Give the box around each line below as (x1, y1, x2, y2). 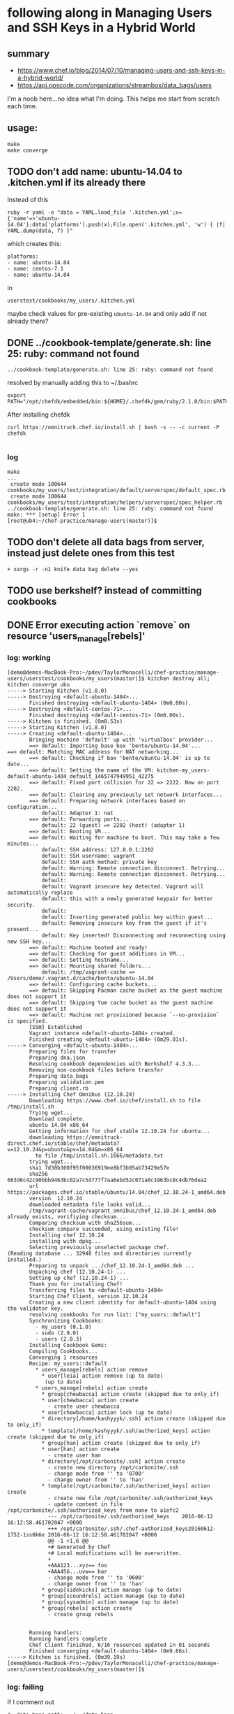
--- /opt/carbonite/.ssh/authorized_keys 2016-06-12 (47, 1513, 214, 1520)
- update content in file (47, 1501, 123, 1508)
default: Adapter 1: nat (41, 809, 114, 816)
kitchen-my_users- (156, 767, 210, 774)
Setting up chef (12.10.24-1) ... (29, 1274, 130, 1281)
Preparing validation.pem (29, 1079, 104, 1086)
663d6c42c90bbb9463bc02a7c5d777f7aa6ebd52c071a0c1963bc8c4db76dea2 (7, 1176, 208, 1183)
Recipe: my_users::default (29, 1360, 108, 1367)
